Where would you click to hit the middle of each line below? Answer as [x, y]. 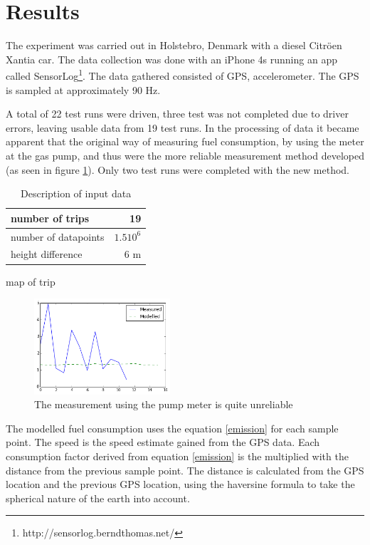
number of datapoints [58, 236]
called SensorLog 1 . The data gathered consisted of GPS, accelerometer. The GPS [183, 74]
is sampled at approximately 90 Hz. [83, 89]
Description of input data [76, 193]
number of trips [50, 218]
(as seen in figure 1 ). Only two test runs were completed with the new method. [178, 169]
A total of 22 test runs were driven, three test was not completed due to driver [177, 114]
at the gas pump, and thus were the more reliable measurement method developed [185, 155]
